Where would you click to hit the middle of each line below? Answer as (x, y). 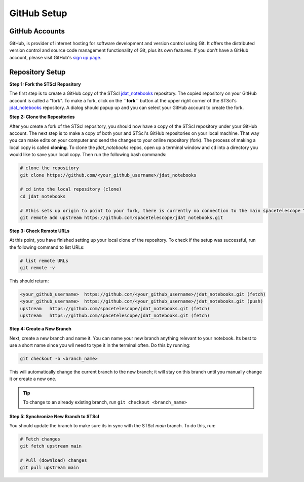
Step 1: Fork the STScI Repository (45, 84)
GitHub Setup (38, 13)
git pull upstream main (50, 467)
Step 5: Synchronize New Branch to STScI (54, 416)
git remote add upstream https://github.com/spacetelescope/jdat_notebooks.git (122, 217)
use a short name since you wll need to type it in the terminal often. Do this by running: (100, 345)
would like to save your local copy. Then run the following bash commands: (88, 155)
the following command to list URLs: (47, 247)
